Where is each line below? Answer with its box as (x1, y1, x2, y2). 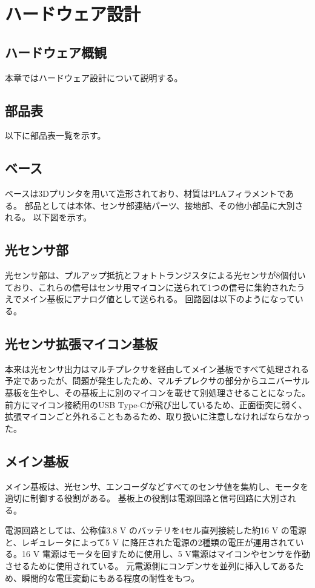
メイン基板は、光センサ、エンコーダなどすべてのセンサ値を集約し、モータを (5, 480, 309, 492)
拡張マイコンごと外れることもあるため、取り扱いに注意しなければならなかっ (5, 410, 310, 423)
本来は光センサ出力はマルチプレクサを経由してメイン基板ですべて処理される (5, 362, 310, 375)
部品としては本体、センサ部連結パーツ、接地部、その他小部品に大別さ (24, 199, 303, 211)
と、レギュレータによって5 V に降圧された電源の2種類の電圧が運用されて (5, 535, 296, 548)
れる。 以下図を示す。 (5, 211, 92, 223)
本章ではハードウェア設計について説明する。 (5, 71, 183, 84)
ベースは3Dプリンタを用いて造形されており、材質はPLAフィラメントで (5, 187, 286, 200)
